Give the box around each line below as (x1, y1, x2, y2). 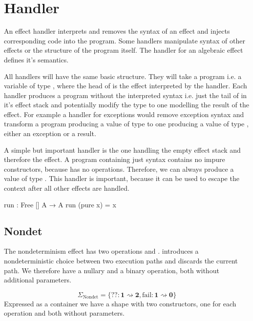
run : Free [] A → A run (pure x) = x (4, 199, 116, 209)
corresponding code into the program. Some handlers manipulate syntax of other (4, 35, 246, 45)
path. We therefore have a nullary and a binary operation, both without (4, 265, 219, 275)
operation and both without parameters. (4, 308, 125, 318)
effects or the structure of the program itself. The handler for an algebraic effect (4, 45, 243, 55)
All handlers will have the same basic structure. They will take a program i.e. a (4, 71, 242, 81)
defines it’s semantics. (4, 54, 69, 64)
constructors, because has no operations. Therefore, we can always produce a (4, 163, 234, 174)
